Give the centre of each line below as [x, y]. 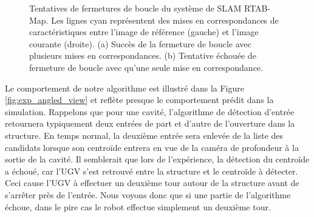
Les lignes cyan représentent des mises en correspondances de [165, 20]
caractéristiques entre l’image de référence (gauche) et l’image [144, 32]
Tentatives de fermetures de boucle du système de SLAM [135, 8]
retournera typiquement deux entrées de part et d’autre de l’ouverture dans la [150, 123]
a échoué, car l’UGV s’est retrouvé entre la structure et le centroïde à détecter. [152, 171]
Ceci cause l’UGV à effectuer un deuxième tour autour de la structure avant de [152, 183]
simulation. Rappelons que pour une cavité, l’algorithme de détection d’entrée [150, 111]
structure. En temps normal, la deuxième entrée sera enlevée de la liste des [144, 135]
